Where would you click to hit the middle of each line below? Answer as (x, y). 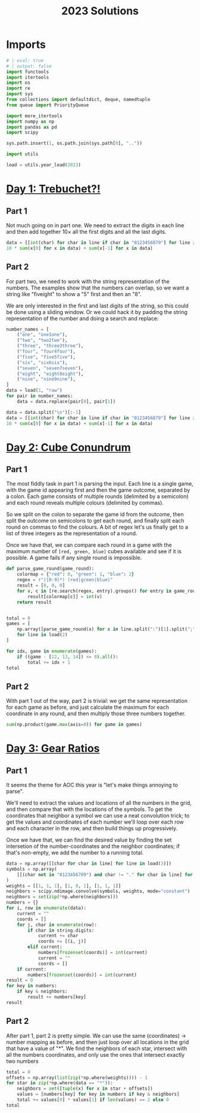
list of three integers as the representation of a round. (72, 533)
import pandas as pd (32, 127)
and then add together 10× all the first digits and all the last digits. (86, 231)
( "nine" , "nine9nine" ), (46, 379)
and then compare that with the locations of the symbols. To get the (89, 809)
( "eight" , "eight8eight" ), (50, 374)
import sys (20, 94)
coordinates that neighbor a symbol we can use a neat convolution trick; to (98, 816)
